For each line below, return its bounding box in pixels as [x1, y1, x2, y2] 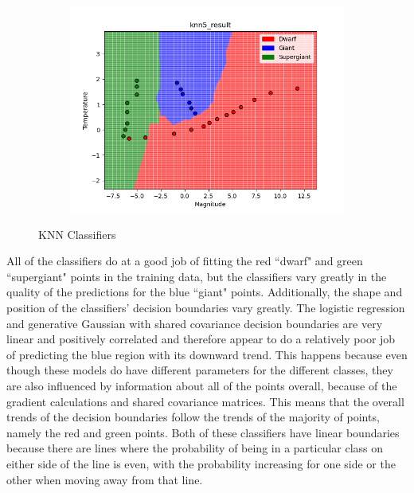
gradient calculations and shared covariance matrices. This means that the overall [6, 393, 404, 409]
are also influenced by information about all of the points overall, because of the [6, 377, 397, 393]
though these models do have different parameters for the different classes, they [6, 362, 393, 378]
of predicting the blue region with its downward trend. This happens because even [6, 346, 408, 362]
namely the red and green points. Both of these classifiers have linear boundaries [6, 424, 400, 440]
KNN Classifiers [38, 225, 116, 242]
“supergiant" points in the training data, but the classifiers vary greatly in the [6, 268, 387, 284]
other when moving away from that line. [6, 471, 203, 487]
